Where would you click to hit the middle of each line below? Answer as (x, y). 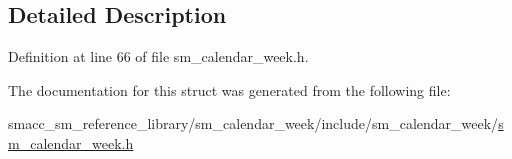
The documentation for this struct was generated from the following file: (229, 89)
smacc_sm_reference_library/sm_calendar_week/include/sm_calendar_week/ (253, 123)
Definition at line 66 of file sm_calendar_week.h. (158, 56)
